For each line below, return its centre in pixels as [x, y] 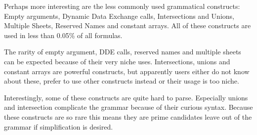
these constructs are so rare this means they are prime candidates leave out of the [128, 116]
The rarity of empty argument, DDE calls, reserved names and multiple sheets [123, 52]
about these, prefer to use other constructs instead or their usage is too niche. [122, 81]
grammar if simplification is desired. [59, 126]
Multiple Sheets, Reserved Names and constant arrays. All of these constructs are [128, 25]
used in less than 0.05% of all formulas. [63, 35]
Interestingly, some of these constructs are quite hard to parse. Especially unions [126, 97]
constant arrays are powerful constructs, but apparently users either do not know [127, 71]
